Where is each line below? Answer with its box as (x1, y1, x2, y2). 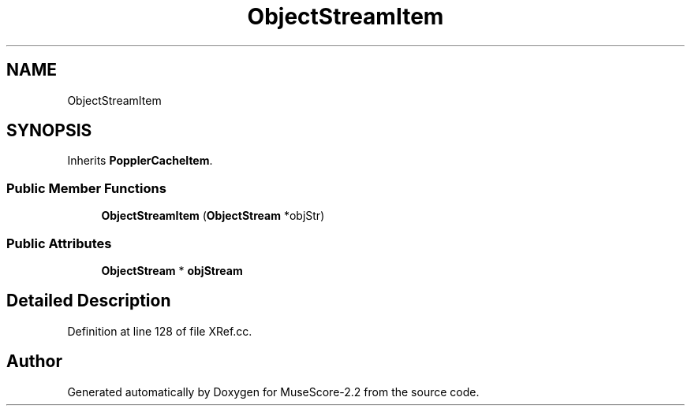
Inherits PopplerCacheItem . (67, 154, 213, 168)
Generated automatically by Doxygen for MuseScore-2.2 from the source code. (67, 384, 480, 399)
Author (6, 351, 62, 372)
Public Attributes (6, 235, 112, 251)
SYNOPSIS (6, 121, 92, 141)
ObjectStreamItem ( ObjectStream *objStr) (101, 209, 325, 223)
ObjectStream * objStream (101, 263, 243, 277)
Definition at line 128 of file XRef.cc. (67, 324, 252, 338)
